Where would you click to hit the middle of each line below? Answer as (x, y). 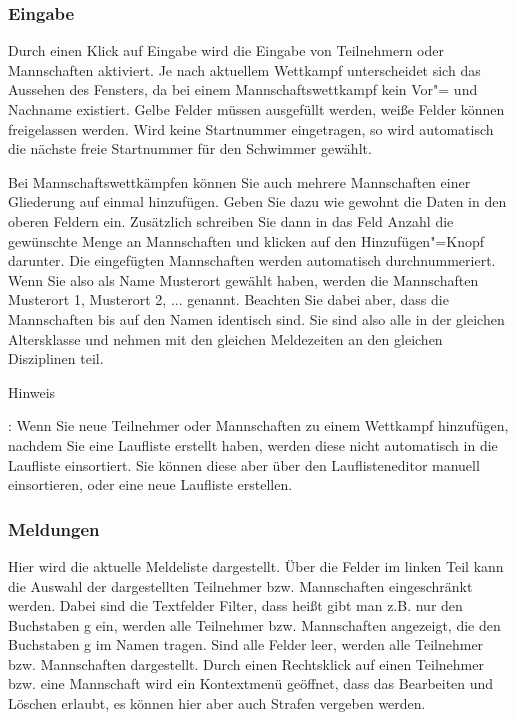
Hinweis (32, 391)
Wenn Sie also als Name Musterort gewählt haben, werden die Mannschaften (243, 279)
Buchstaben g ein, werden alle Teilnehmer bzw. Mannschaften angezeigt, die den (254, 624)
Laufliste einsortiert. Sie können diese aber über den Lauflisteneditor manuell (244, 464)
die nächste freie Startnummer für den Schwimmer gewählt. (190, 148)
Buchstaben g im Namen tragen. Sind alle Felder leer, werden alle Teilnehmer (246, 644)
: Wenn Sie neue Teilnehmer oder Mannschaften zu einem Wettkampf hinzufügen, (258, 425)
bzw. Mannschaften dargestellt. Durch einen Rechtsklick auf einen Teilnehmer (246, 663)
